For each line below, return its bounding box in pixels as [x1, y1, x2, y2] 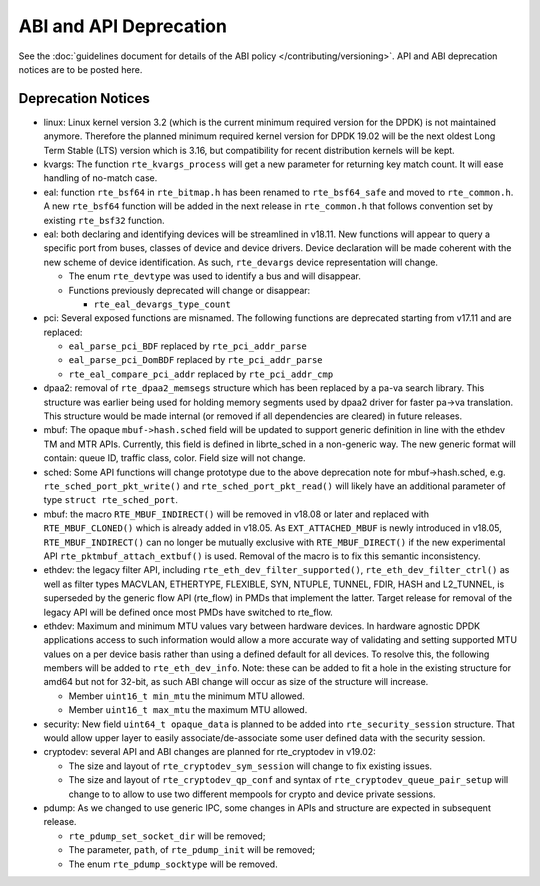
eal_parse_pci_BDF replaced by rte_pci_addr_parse [68, 340, 307, 352]
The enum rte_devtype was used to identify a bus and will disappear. [68, 270, 362, 282]
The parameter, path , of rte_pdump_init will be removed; [68, 844, 316, 856]
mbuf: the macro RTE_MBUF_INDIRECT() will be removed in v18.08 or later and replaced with [43, 508, 430, 520]
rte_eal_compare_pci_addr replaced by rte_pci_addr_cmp [68, 368, 334, 380]
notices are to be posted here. [18, 63, 143, 75]
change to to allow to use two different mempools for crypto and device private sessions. [68, 788, 436, 800]
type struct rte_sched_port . [43, 494, 179, 506]
